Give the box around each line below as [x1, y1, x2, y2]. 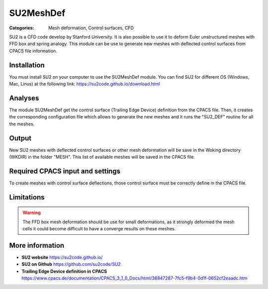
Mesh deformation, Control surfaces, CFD [48, 25, 134, 31]
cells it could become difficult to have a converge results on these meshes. [22, 226, 176, 232]
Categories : [9, 25, 34, 31]
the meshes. [9, 121, 35, 127]
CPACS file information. [9, 48, 57, 54]
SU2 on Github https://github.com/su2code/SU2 [21, 261, 121, 267]
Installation [9, 61, 45, 69]
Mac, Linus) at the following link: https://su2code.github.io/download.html [9, 81, 160, 87]
